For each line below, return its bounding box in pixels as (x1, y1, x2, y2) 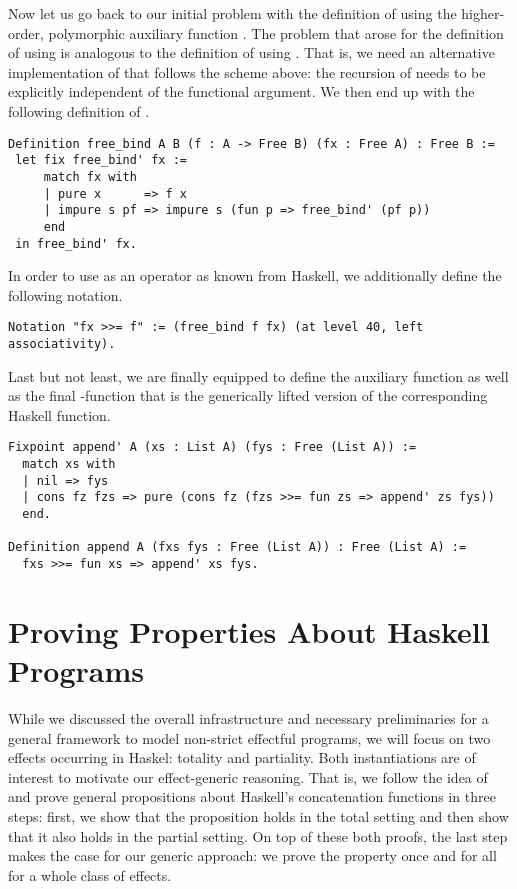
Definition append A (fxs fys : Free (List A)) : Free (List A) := (8, 540, 467, 555)
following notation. (8, 284, 123, 305)
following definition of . (8, 100, 150, 121)
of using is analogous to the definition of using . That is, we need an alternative (8, 42, 495, 63)
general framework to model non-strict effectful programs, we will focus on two (8, 727, 491, 748)
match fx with (43, 169, 137, 184)
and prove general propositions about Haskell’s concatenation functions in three (8, 786, 496, 807)
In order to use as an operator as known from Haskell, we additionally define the (8, 265, 502, 286)
